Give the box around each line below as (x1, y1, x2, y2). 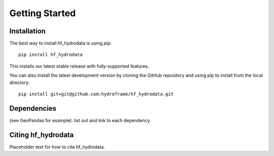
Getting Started (9, 8, 76, 19)
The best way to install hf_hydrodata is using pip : (9, 40, 112, 46)
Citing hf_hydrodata (9, 130, 74, 139)
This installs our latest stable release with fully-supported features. (9, 63, 149, 69)
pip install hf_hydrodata (18, 52, 83, 58)
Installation (9, 27, 46, 35)
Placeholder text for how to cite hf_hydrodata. (9, 144, 105, 150)
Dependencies (9, 104, 57, 113)
